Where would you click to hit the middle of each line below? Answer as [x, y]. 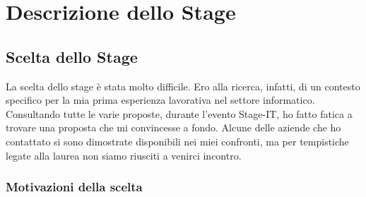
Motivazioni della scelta [74, 187]
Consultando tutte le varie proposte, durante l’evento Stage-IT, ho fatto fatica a [179, 113]
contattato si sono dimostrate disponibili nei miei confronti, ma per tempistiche [177, 141]
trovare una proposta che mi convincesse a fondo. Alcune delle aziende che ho [173, 127]
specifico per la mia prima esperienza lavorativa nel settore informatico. [160, 100]
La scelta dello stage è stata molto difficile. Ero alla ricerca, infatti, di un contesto [183, 86]
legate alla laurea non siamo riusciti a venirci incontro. [124, 155]
